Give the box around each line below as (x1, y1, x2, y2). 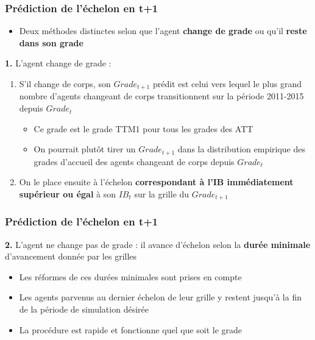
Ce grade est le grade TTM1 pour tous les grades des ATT (34, 122, 253, 135)
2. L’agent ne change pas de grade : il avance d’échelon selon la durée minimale (5, 238, 311, 250)
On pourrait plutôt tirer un (34, 143, 136, 155)
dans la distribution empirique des (177, 143, 306, 155)
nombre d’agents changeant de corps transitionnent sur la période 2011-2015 (19, 90, 304, 102)
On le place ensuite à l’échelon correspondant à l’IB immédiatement (19, 175, 294, 188)
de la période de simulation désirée (19, 302, 149, 315)
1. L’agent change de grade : (5, 57, 111, 69)
